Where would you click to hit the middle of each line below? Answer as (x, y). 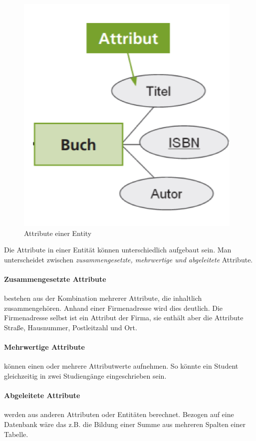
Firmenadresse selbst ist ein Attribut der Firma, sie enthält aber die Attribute (124, 318)
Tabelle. (16, 434)
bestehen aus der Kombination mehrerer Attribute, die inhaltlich (103, 298)
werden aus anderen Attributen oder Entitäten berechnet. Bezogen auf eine (119, 414)
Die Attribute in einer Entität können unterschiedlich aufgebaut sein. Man (118, 250)
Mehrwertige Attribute (44, 347)
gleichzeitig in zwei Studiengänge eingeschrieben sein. (85, 375)
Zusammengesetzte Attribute (55, 279)
